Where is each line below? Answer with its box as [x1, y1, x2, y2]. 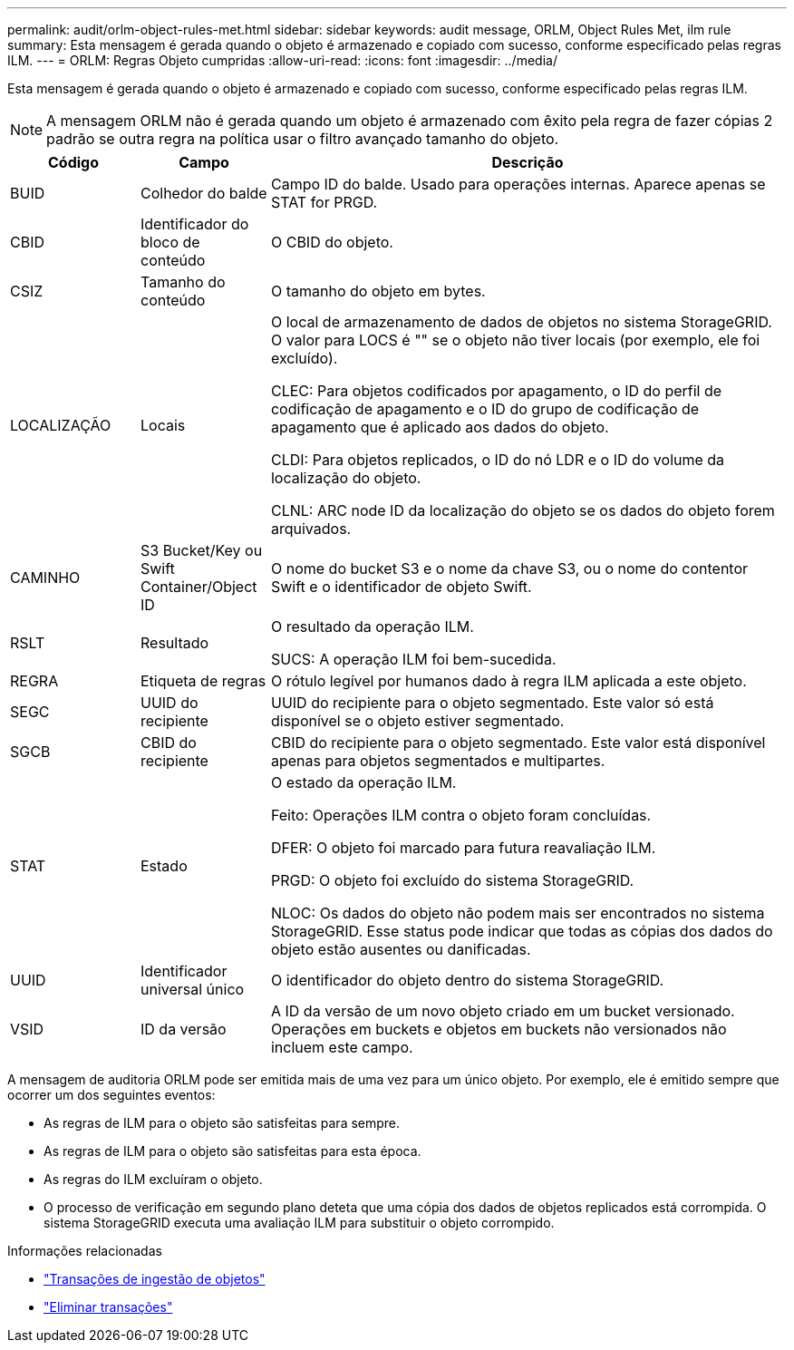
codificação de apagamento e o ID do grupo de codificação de [270, 400, 700, 418]
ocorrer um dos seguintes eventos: [7, 1087, 216, 1102]
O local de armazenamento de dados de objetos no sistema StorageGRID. [270, 313, 772, 331]
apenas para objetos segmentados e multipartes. [270, 752, 605, 770]
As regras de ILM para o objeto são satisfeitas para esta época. [44, 1143, 421, 1159]
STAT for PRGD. [270, 193, 378, 211]
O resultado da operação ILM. [270, 617, 474, 636]
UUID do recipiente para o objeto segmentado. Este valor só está [270, 694, 714, 712]
